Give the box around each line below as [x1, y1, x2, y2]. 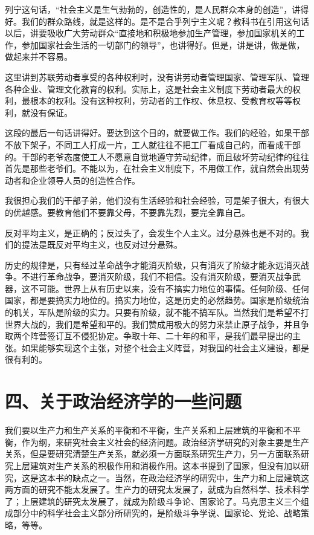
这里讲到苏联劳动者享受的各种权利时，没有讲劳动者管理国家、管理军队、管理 [5, 70, 309, 83]
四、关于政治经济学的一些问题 [5, 389, 242, 413]
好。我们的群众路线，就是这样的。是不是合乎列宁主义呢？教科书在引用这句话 [5, 15, 309, 27]
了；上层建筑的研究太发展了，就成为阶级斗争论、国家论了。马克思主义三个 [5, 494, 301, 507]
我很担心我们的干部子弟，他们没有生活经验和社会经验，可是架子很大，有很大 [5, 194, 309, 207]
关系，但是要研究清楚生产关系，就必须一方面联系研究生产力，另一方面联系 [5, 447, 301, 460]
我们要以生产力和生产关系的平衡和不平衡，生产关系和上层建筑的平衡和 [5, 424, 284, 436]
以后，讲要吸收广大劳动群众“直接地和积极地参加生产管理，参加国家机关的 [5, 27, 296, 39]
